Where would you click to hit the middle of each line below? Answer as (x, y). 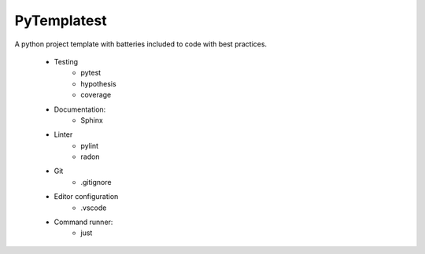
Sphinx (92, 120)
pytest (91, 73)
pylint (89, 145)
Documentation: (80, 109)
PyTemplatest (61, 20)
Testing (66, 61)
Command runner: (83, 222)
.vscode (94, 208)
